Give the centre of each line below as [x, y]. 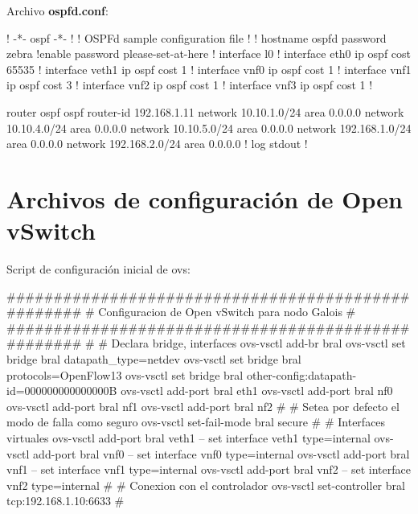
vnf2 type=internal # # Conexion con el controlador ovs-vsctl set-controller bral [206, 485]
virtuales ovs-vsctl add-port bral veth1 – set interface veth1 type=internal [189, 438]
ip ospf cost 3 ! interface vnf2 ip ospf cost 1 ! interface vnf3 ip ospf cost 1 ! [190, 85]
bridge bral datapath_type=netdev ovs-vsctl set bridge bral [154, 359]
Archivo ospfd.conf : [57, 10]
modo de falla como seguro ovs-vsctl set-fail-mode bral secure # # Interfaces [196, 422]
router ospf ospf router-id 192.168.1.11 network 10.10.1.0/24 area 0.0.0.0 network [205, 111]
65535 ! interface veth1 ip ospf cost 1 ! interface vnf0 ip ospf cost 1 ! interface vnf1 [209, 69]
